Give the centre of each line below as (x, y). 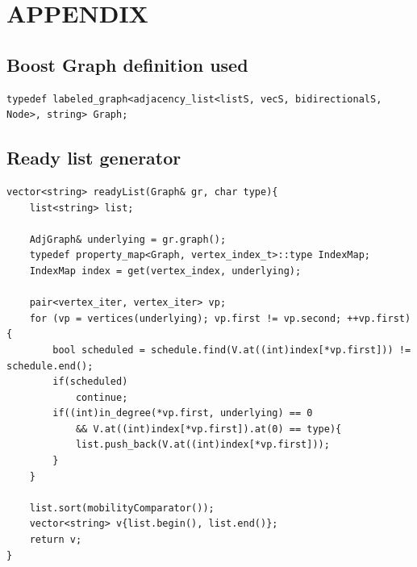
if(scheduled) (90, 382)
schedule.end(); (50, 366)
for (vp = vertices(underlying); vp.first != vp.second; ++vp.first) (220, 318)
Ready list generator (94, 158)
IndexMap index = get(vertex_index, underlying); (165, 271)
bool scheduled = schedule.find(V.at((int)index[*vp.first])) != (232, 350)
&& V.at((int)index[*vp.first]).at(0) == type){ (208, 429)
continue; (102, 397)
